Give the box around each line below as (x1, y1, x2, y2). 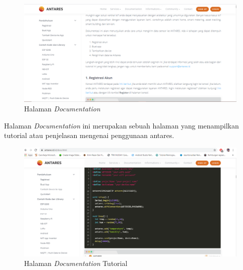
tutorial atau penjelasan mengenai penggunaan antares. (4, 130, 174, 141)
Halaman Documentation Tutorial (24, 258, 128, 268)
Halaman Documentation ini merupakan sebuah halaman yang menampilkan (4, 120, 239, 130)
